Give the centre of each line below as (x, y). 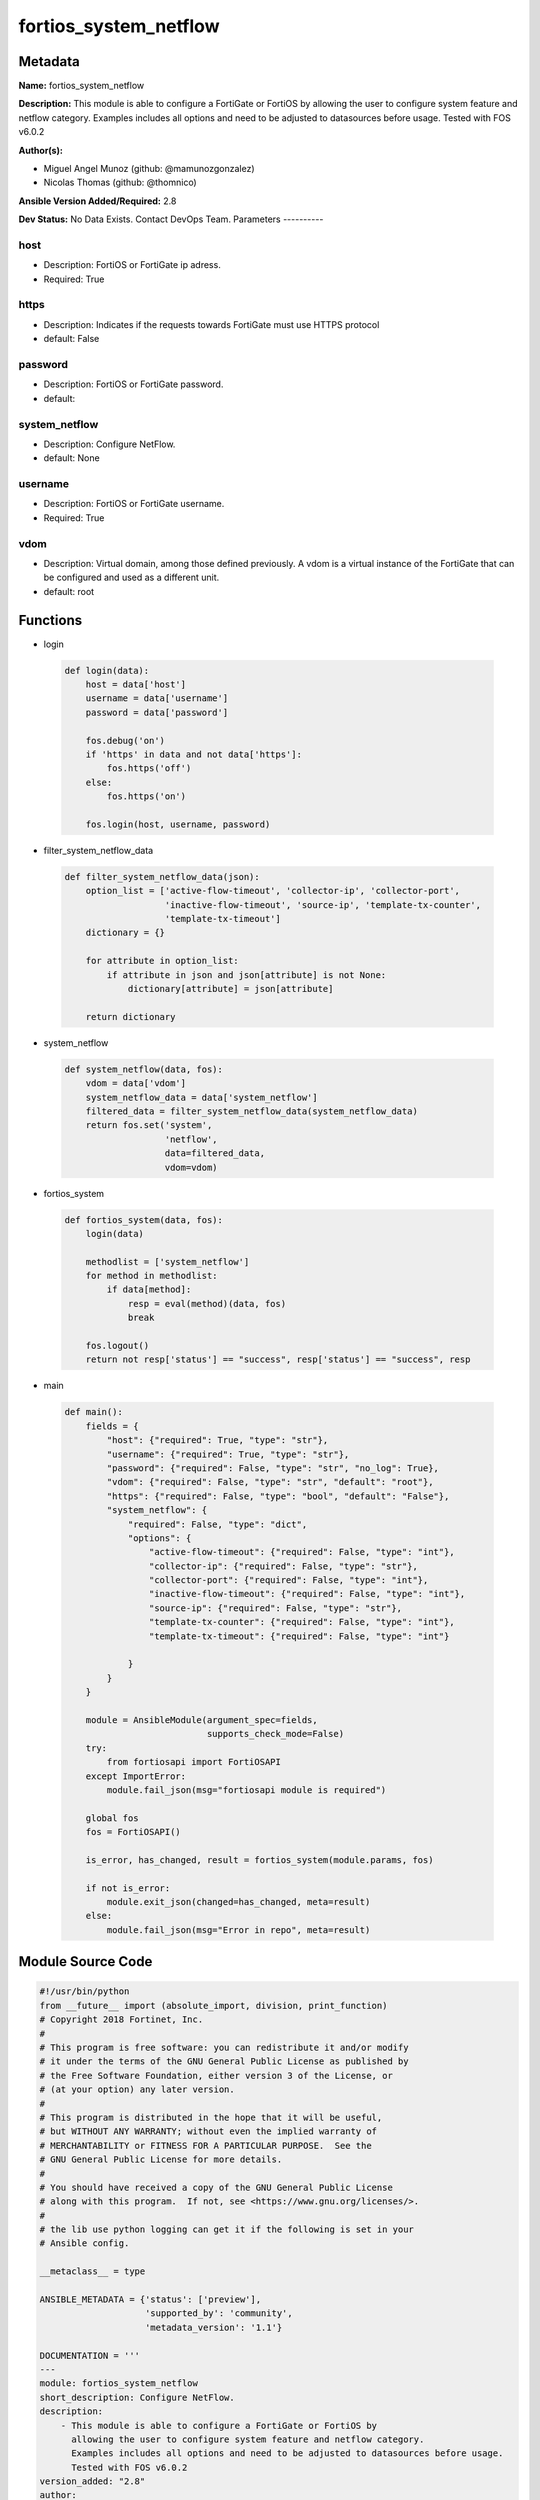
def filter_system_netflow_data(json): (162, 876)
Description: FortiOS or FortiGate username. (134, 504)
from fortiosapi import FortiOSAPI (194, 1762)
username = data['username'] (157, 698)
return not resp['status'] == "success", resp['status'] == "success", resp (278, 1359)
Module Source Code (85, 1961)
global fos (112, 1818)
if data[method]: (149, 1289)
